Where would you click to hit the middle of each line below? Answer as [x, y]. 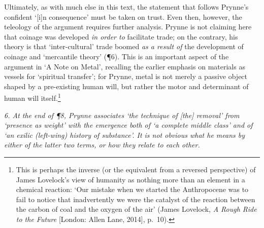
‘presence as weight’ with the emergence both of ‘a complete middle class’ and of [128, 125]
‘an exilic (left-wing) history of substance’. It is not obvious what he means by [125, 135]
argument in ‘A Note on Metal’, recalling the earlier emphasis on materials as [125, 66]
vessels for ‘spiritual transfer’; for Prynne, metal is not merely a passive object [126, 76]
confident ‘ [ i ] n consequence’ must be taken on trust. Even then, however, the [123, 16]
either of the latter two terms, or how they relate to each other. [102, 145]
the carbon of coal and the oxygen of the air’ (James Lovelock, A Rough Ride [136, 209]
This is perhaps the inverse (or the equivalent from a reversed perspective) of [136, 169]
